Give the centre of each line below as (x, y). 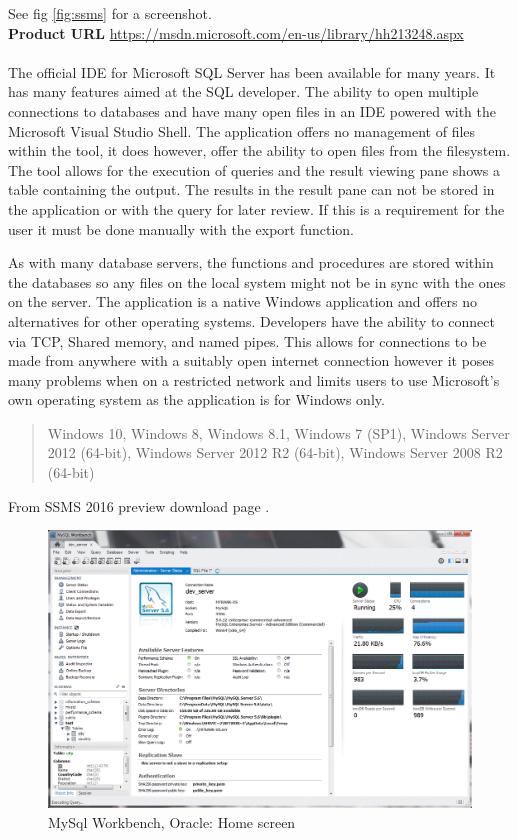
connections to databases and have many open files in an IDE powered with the (252, 110)
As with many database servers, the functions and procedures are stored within (251, 262)
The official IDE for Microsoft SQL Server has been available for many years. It (252, 71)
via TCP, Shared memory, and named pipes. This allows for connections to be (247, 340)
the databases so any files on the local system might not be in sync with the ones (257, 281)
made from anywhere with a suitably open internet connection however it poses (251, 360)
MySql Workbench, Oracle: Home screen (172, 821)
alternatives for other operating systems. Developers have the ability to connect (251, 320)
